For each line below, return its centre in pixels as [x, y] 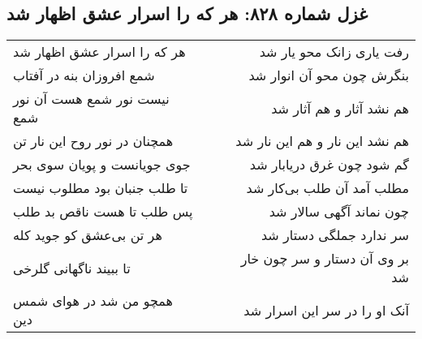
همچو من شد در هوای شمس [93, 301]
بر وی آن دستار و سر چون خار [325, 259]
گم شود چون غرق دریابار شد [329, 165]
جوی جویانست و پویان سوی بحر [102, 165]
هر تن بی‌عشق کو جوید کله [88, 235]
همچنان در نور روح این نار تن [93, 141]
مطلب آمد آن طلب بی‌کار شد [327, 188]
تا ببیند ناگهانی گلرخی [72, 268]
